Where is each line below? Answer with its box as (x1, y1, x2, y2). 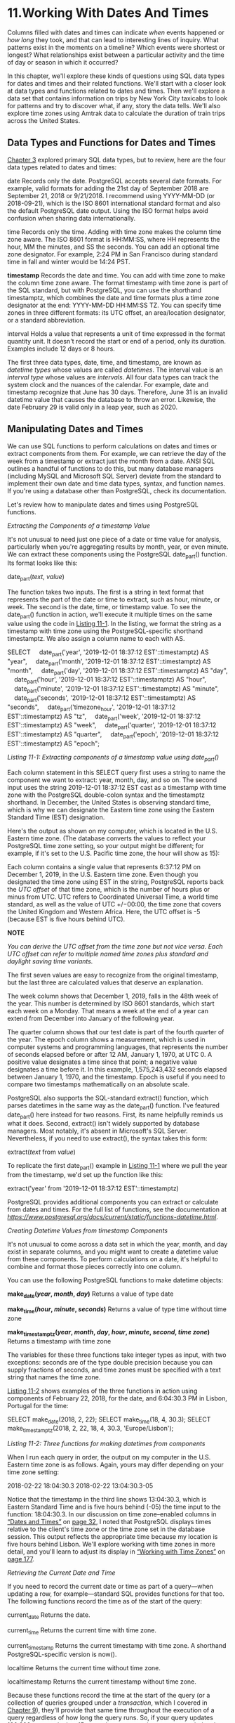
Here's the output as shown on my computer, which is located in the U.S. (7, 826, 217, 835)
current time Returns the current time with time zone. (7, 1625, 156, 1636)
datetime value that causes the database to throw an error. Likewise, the (7, 395, 216, 403)
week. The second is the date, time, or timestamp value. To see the (7, 603, 201, 611)
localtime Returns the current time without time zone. (7, 1664, 161, 1672)
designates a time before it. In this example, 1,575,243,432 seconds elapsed (7, 1065, 227, 1073)
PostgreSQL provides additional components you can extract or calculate (7, 1198, 219, 1207)
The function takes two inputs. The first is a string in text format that (7, 588, 204, 597)
